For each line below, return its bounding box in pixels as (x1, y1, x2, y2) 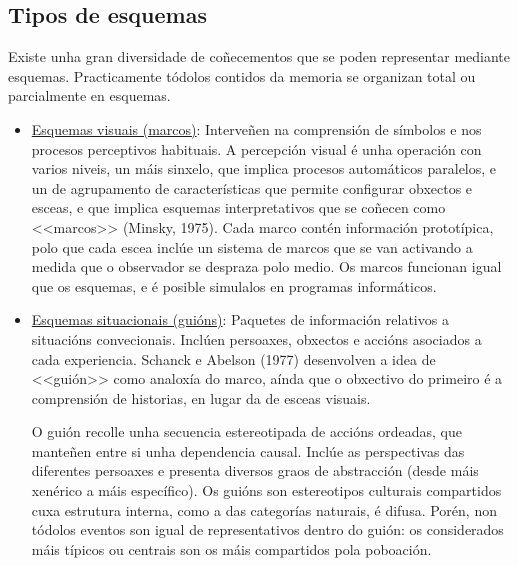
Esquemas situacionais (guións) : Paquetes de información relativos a (31, 309, 449, 330)
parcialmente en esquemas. (8, 85, 171, 106)
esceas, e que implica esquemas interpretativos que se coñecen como (31, 197, 446, 218)
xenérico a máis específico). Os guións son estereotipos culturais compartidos (31, 480, 502, 501)
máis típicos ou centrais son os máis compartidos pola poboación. (31, 538, 432, 559)
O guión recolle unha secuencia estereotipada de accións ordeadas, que (31, 421, 462, 442)
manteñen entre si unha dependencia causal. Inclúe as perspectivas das (31, 440, 465, 461)
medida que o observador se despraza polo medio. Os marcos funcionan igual (31, 256, 502, 277)
